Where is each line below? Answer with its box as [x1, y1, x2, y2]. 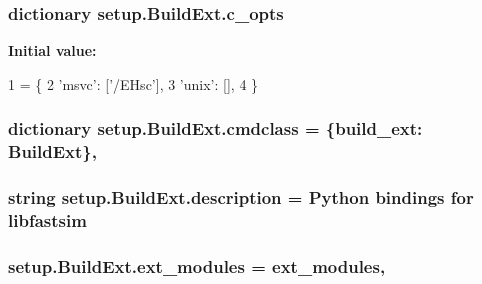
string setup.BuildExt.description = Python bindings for [8, 185, 474, 210]
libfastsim [8, 208, 87, 233]
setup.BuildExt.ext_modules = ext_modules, [8, 253, 386, 278]
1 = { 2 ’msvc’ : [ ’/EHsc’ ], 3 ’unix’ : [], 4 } [8, 73, 259, 94]
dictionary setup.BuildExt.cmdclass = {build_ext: [8, 116, 423, 141]
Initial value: [8, 40, 97, 61]
